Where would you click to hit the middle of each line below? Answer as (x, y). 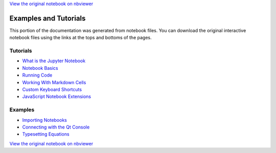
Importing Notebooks (45, 120)
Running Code (37, 75)
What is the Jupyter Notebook (54, 61)
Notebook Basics (40, 68)
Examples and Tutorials (48, 18)
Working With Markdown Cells (54, 82)
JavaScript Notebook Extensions (57, 96)
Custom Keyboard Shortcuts (52, 90)
